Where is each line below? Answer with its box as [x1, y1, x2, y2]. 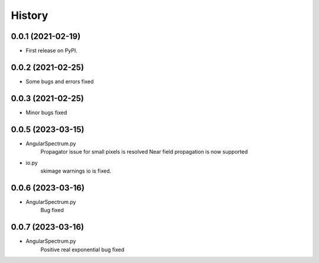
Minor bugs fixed [25, 109, 67, 116]
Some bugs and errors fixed [25, 77, 94, 85]
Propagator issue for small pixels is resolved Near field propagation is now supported [40, 148, 248, 155]
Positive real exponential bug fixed [40, 246, 125, 253]
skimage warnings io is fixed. [40, 167, 112, 174]
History [11, 9, 48, 22]
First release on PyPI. [25, 47, 78, 54]
